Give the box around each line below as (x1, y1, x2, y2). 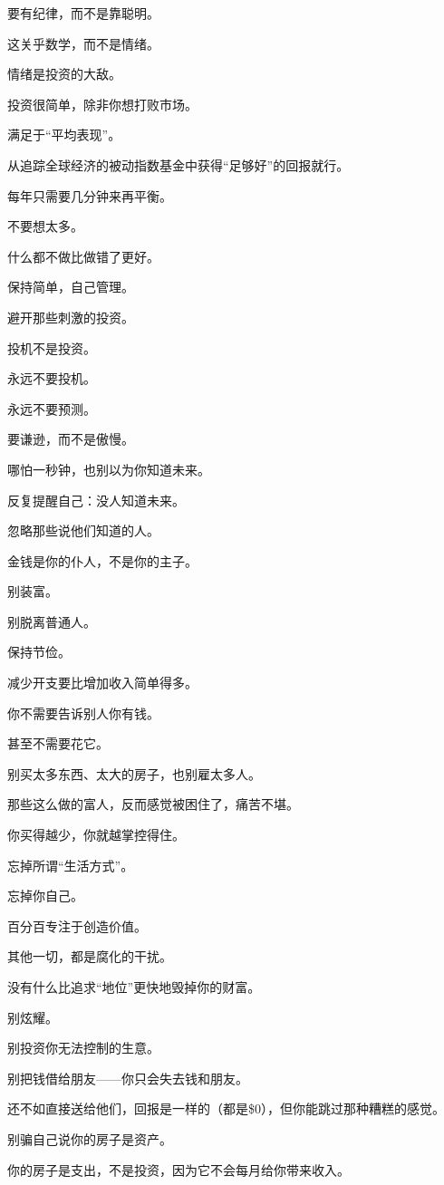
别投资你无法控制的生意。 (7, 1038, 159, 1057)
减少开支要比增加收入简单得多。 (7, 673, 198, 692)
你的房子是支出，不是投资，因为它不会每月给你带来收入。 (7, 1160, 350, 1179)
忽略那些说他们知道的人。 (7, 521, 159, 540)
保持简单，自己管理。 (7, 277, 134, 296)
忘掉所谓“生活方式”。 (7, 855, 134, 874)
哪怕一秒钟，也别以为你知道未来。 (7, 459, 210, 478)
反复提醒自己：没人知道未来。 (7, 490, 185, 509)
